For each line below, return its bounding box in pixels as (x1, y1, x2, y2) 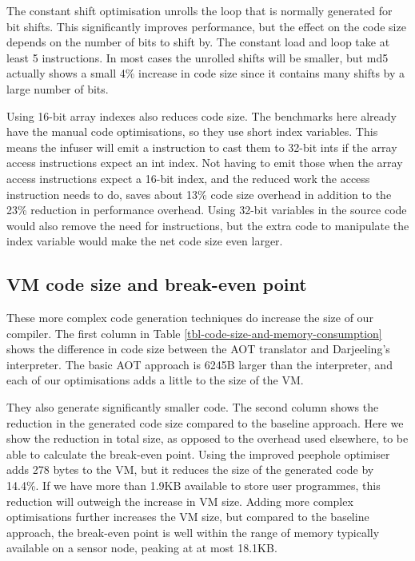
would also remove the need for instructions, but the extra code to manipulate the (6, 217, 409, 233)
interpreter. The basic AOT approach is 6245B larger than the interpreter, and (6, 356, 393, 372)
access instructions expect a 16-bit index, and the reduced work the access (6, 169, 370, 186)
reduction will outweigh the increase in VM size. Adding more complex (6, 492, 353, 509)
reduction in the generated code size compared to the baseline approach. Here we (6, 414, 404, 431)
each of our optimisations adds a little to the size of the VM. (6, 372, 304, 388)
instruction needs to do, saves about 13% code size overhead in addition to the (6, 185, 392, 202)
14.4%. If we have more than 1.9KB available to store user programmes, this (6, 477, 381, 494)
